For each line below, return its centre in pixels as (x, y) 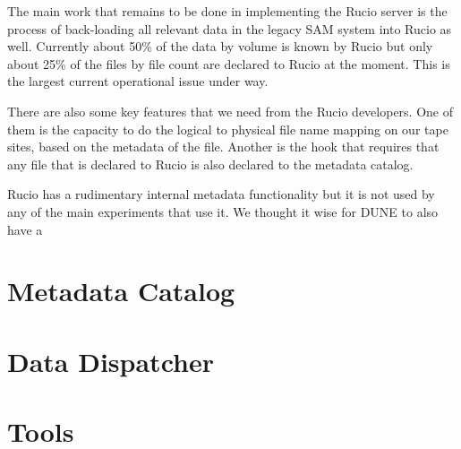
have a (25, 229)
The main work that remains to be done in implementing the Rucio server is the (227, 11)
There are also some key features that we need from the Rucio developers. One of (230, 111)
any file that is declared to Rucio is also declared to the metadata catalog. (210, 164)
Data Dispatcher (111, 361)
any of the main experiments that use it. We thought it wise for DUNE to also (223, 211)
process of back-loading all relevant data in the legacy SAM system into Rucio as (230, 28)
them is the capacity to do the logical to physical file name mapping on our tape (228, 129)
